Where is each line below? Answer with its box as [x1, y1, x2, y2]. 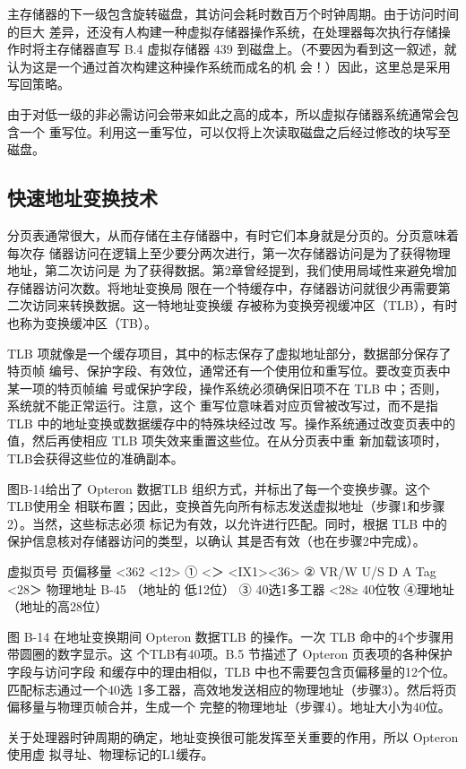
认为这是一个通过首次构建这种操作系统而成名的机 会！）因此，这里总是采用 [7, 56, 451, 75]
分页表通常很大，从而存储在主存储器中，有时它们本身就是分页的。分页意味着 [7, 225, 459, 244]
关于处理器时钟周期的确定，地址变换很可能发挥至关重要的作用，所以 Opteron [7, 727, 459, 746]
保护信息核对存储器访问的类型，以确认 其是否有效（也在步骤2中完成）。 [7, 531, 426, 550]
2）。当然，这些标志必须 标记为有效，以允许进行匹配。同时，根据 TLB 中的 [7, 514, 447, 532]
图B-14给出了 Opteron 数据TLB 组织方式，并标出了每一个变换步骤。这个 [7, 479, 430, 497]
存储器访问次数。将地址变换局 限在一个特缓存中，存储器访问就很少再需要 [7, 278, 438, 297]
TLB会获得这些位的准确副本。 [7, 449, 184, 468]
